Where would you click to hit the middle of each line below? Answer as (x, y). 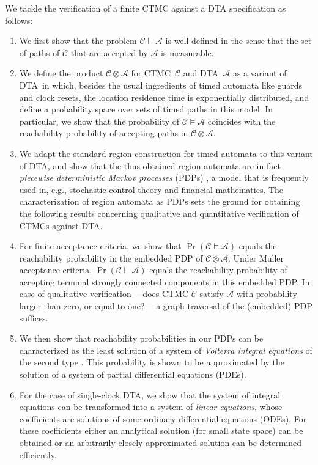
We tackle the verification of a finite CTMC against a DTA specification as (146, 8)
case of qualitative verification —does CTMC (104, 294)
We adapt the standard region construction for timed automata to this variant (166, 153)
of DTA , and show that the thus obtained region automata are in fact (150, 165)
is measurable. (187, 52)
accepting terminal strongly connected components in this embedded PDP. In (165, 281)
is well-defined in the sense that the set (239, 41)
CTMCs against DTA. (61, 225)
